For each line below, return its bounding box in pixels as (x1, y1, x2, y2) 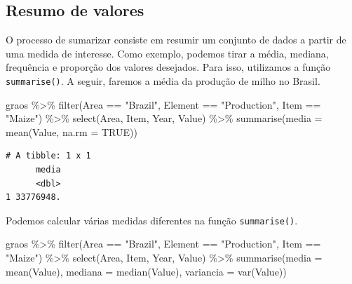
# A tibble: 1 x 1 (6, 151, 91, 161)
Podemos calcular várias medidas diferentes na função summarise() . (6, 212, 298, 227)
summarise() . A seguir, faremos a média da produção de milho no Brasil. (6, 73, 320, 88)
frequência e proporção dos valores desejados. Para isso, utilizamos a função (6, 60, 331, 74)
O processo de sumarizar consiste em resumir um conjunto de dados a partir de (6, 32, 346, 47)
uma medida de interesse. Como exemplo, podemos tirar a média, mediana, (6, 46, 329, 60)
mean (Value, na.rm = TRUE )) (6, 124, 137, 139)
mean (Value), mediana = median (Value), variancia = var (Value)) (6, 264, 287, 278)
